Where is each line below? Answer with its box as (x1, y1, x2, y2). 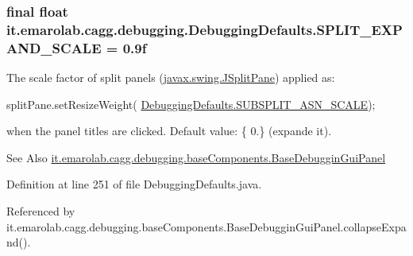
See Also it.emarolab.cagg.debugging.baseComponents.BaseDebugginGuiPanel (6, 149, 386, 165)
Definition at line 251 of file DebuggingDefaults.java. (6, 176, 262, 192)
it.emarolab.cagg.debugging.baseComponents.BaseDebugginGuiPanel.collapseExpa (6, 218, 407, 235)
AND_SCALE (6, 37, 102, 57)
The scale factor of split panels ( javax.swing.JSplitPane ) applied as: (6, 69, 335, 86)
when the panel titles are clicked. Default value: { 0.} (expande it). (6, 122, 332, 139)
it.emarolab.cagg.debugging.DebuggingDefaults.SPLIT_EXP (6, 19, 403, 39)
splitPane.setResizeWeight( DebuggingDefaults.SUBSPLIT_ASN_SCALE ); (6, 95, 376, 112)
